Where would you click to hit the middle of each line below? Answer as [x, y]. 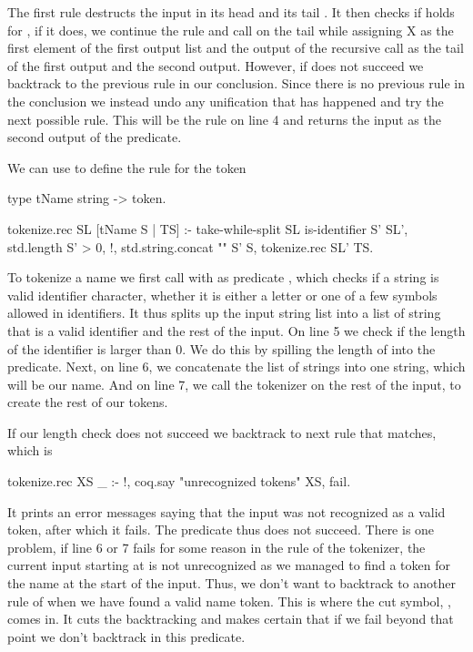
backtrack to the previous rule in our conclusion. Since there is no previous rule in [236, 83]
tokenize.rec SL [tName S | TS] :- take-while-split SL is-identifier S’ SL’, [208, 228]
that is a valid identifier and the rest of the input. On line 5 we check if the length [236, 330]
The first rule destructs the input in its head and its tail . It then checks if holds [231, 12]
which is [30, 450]
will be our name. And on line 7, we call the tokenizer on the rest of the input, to [234, 384]
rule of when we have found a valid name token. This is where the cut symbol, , [229, 601]
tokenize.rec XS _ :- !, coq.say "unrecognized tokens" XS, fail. [179, 481]
